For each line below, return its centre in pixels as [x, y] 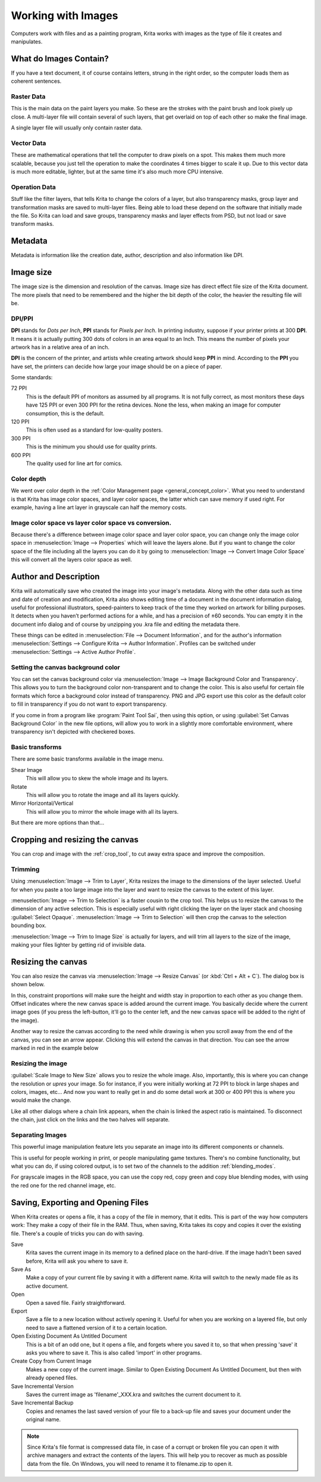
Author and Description [56, 577]
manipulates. [27, 41]
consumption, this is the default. [65, 413]
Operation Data [33, 187]
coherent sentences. [36, 81]
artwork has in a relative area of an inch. [60, 347]
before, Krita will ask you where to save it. [77, 1261]
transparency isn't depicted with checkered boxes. [73, 732]
